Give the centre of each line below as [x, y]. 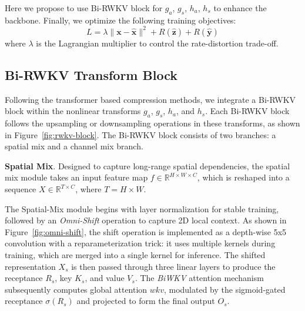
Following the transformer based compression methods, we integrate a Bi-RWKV [150, 99]
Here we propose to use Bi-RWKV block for [84, 8]
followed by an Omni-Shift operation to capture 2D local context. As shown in [146, 220]
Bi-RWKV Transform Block [91, 74]
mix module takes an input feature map [76, 177]
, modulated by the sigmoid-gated [224, 289]
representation [30, 266]
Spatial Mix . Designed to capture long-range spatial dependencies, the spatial [148, 165]
